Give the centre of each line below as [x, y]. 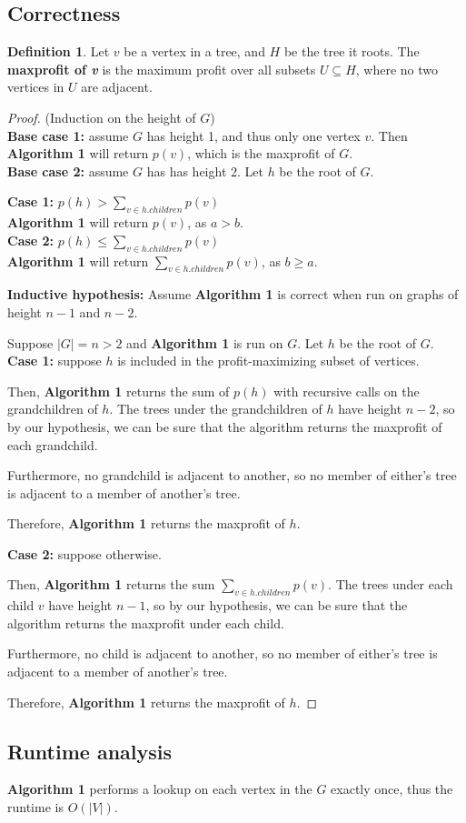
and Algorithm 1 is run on [205, 342]
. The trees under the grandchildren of [216, 409]
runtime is [35, 807]
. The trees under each [391, 584]
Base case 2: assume [68, 171]
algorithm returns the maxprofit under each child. [146, 622]
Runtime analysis [90, 751]
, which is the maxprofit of [261, 153]
